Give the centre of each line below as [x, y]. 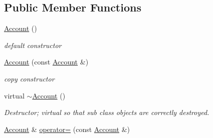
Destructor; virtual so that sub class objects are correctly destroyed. [107, 112]
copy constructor [29, 78]
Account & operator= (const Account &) [67, 129]
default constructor [33, 45]
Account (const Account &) [46, 62]
